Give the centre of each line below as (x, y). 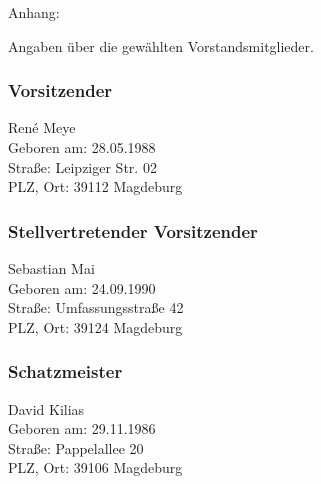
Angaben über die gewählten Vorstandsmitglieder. (161, 45)
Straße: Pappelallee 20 (76, 447)
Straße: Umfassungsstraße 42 (96, 307)
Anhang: (34, 12)
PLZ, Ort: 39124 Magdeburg (95, 326)
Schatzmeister (65, 371)
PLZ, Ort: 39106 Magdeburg (95, 467)
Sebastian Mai (51, 268)
